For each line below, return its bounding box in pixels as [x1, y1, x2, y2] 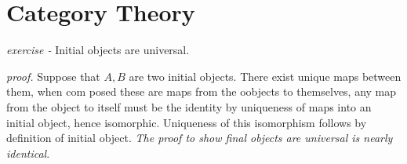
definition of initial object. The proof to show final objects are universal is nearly [6, 129, 393, 146]
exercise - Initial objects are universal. [6, 42, 190, 58]
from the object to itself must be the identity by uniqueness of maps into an [6, 98, 372, 115]
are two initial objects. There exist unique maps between [129, 67, 402, 84]
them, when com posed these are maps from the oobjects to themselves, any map [6, 83, 397, 100]
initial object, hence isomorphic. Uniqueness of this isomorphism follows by [6, 114, 367, 130]
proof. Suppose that [6, 67, 100, 84]
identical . [6, 144, 50, 161]
